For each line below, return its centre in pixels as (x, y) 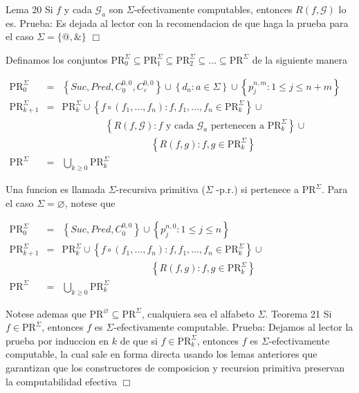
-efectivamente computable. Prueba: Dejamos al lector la (233, 327)
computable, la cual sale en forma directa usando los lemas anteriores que (162, 354)
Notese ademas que (46, 313)
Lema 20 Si (29, 9)
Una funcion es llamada (55, 189)
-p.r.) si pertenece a (257, 189)
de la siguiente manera (300, 59)
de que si (139, 340)
